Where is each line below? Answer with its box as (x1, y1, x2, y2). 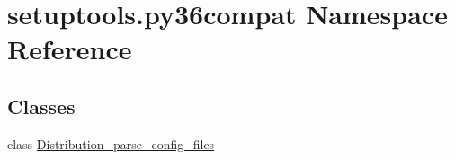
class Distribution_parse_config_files (7, 134, 215, 153)
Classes (7, 92, 76, 119)
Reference (7, 31, 132, 67)
